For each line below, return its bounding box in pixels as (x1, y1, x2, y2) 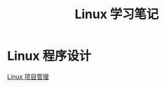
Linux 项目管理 (7, 72, 49, 81)
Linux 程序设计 (7, 48, 92, 64)
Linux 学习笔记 (74, 6, 159, 22)
